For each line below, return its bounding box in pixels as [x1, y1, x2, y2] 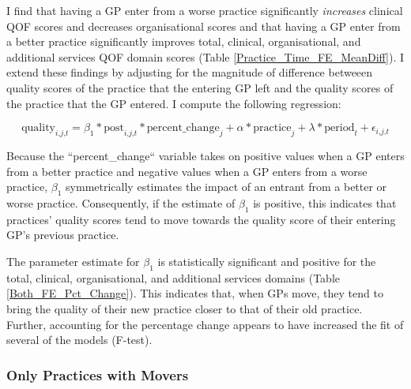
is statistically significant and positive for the [157, 252, 376, 269]
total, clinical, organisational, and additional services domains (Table [6, 269, 340, 286]
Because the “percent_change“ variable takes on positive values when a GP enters [6, 147, 405, 163]
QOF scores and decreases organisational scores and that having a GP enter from [6, 17, 401, 34]
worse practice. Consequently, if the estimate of [6, 194, 236, 211]
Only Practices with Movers [6, 365, 189, 384]
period [324, 122, 355, 134]
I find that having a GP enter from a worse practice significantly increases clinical [6, 2, 403, 18]
